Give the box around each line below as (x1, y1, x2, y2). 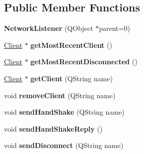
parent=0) (99, 23, 130, 33)
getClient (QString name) (30, 73, 113, 83)
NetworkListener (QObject (4, 23, 93, 33)
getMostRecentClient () (30, 39, 112, 50)
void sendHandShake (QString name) (4, 107, 125, 117)
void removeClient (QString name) (4, 90, 116, 100)
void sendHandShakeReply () (4, 123, 103, 134)
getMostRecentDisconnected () (30, 56, 138, 67)
